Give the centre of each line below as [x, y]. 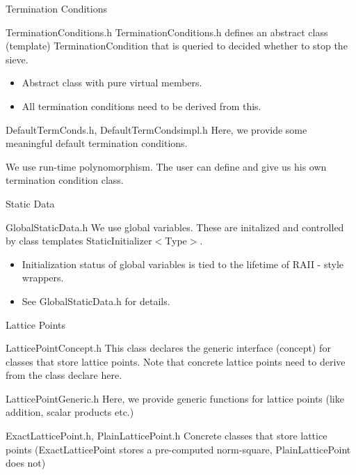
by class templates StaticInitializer [79, 241]
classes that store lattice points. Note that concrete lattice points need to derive [176, 361]
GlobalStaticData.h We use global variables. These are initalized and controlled [175, 227]
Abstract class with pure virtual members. [112, 83]
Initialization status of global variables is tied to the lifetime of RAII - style [183, 264]
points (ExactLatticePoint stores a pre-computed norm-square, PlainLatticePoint [178, 449]
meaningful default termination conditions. [97, 143]
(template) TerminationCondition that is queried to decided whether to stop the [177, 46]
